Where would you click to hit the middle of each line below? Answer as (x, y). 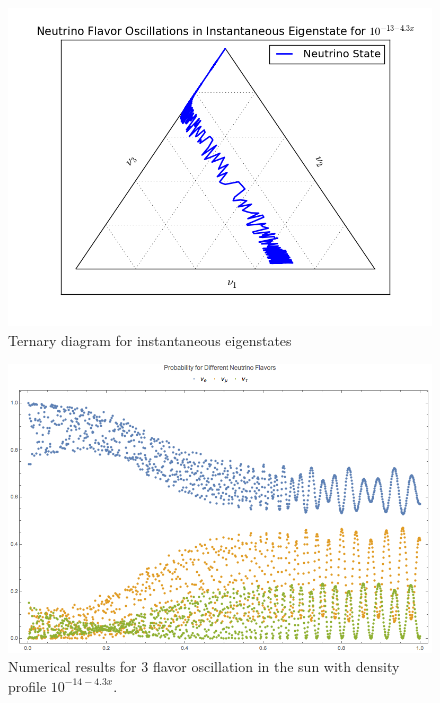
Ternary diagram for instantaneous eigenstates (150, 339)
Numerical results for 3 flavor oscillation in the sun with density (204, 666)
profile (27, 685)
